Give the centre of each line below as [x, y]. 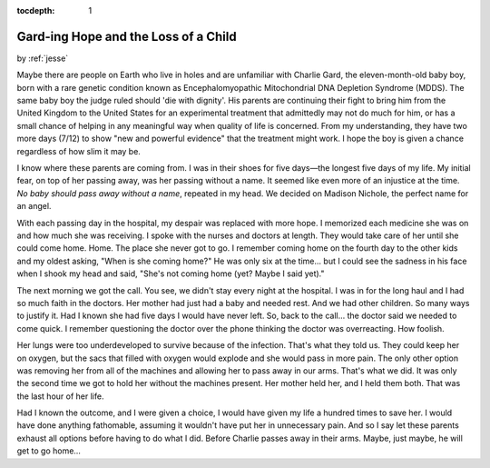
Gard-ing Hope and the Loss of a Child [127, 36]
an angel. [34, 206]
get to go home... [49, 451]
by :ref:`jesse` [43, 58]
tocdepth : [36, 10]
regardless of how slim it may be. [78, 151]
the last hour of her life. [60, 396]
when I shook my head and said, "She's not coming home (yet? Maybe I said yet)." [171, 274]
